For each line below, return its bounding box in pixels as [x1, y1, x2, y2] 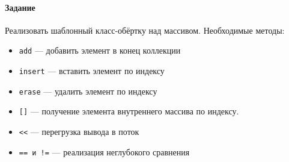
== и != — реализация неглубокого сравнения [19, 145, 190, 158]
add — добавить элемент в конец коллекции [19, 44, 181, 57]
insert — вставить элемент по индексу [19, 64, 165, 77]
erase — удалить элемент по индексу [19, 84, 157, 97]
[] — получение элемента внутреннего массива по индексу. [19, 105, 239, 117]
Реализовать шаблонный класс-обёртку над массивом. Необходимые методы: [5, 23, 285, 36]
